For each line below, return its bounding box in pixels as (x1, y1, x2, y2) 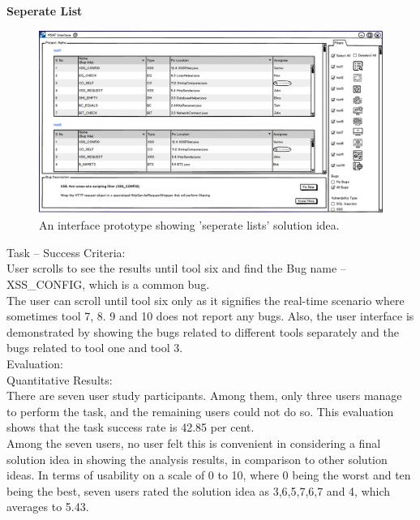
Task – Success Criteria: (6, 243, 126, 260)
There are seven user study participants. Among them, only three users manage (6, 387, 402, 404)
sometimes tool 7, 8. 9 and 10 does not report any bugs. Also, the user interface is (6, 307, 414, 324)
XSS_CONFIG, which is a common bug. (6, 276, 210, 293)
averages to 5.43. (6, 498, 89, 515)
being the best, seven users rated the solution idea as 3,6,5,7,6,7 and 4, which (6, 482, 391, 499)
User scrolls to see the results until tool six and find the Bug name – (6, 260, 346, 277)
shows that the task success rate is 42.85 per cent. (6, 419, 255, 436)
